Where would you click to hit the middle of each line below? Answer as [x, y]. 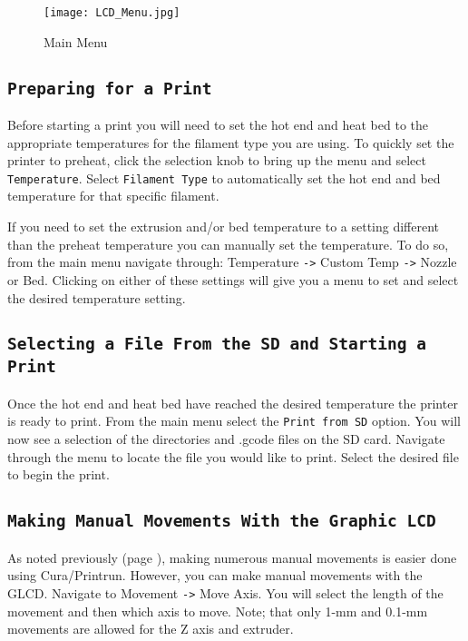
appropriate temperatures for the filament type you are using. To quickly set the [231, 142]
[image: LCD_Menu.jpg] [112, 13]
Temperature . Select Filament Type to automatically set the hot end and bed [224, 178]
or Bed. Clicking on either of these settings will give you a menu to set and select [233, 279]
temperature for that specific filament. [113, 196]
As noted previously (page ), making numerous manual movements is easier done [232, 557]
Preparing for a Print [110, 88]
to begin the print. [58, 474]
